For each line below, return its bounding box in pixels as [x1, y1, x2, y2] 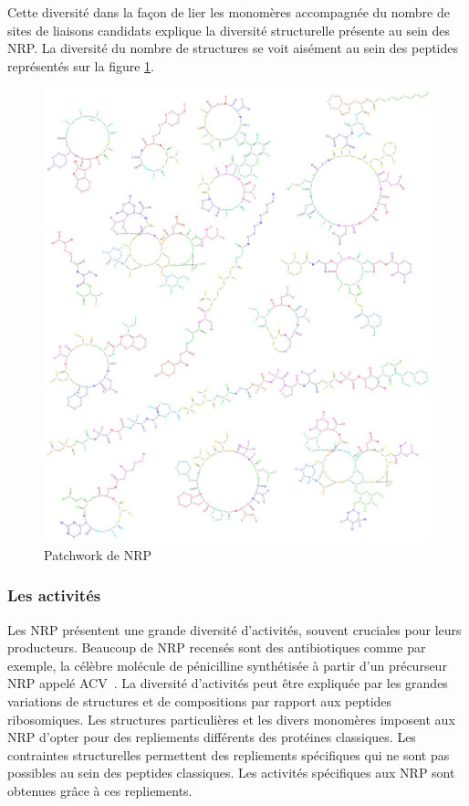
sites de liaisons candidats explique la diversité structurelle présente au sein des [7, 20, 451, 39]
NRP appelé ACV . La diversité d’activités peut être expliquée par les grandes [7, 673, 448, 693]
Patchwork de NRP [44, 545, 152, 564]
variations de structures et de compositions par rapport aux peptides [7, 691, 392, 710]
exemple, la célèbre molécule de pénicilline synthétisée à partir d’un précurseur [7, 655, 447, 674]
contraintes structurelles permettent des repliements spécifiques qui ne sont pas [7, 745, 450, 764]
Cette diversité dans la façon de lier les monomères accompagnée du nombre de [7, 3, 450, 21]
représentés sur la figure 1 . [7, 56, 154, 75]
